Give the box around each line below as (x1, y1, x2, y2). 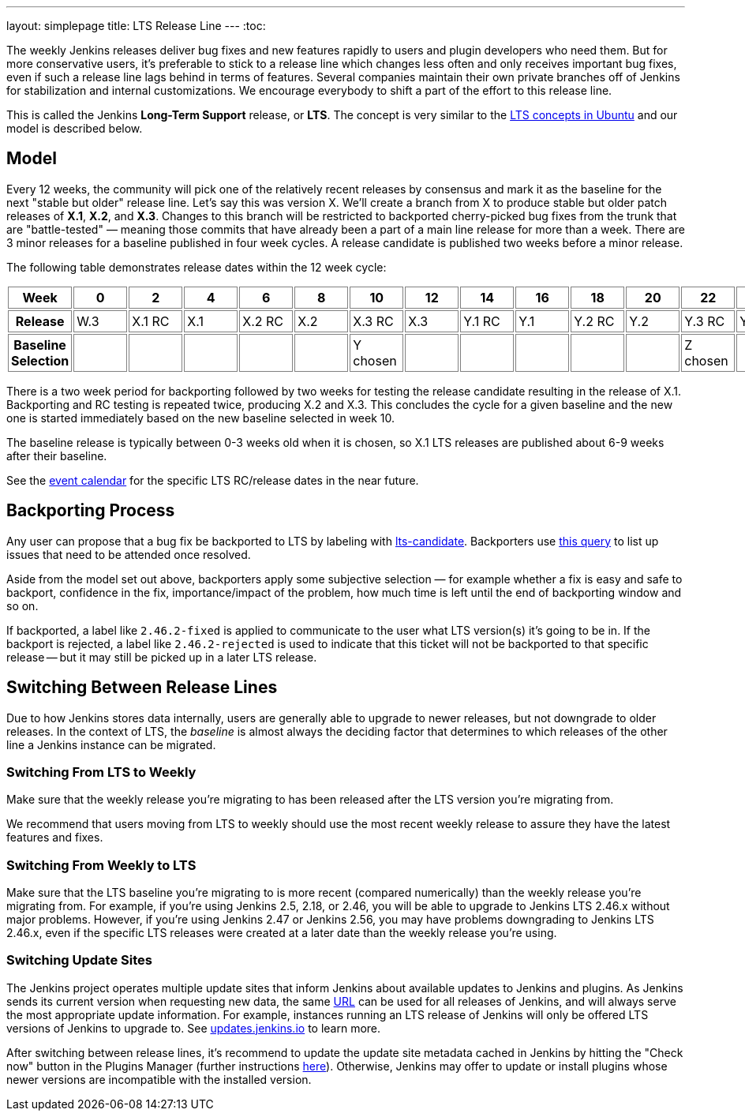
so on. (6, 598, 39, 613)
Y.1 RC (463, 313, 500, 329)
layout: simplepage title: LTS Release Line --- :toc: (6, 19, 266, 32)
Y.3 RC (684, 313, 725, 329)
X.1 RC (132, 313, 170, 329)
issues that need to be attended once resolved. (6, 547, 251, 561)
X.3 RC (353, 313, 394, 329)
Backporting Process (6, 500, 175, 521)
